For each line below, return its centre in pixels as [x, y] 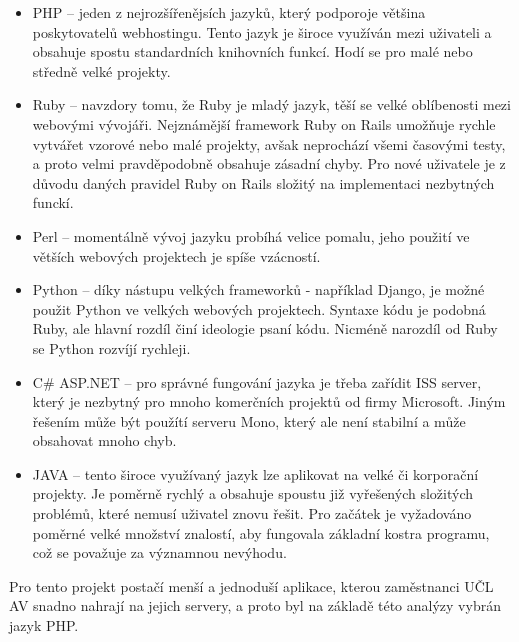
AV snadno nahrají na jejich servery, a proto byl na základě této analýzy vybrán [255, 605]
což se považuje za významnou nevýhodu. [159, 552]
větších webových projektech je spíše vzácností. [176, 255]
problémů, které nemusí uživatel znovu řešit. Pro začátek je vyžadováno [252, 513]
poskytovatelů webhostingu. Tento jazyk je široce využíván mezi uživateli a [262, 31]
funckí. [53, 202]
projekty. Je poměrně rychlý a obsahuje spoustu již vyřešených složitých [252, 493]
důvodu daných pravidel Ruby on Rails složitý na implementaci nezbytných [263, 182]
